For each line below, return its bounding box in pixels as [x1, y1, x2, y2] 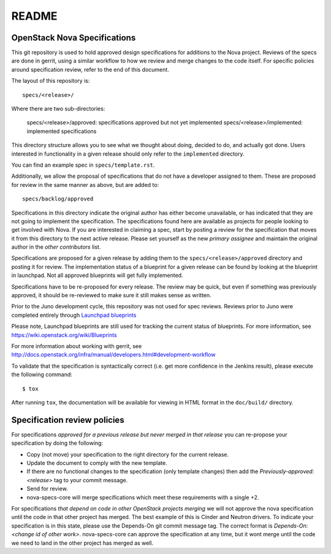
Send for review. [26, 485, 68, 493]
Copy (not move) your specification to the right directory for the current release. [26, 450, 229, 458]
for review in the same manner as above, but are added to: [11, 181, 159, 188]
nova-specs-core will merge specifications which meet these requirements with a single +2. [26, 493, 259, 501]
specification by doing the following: [11, 439, 104, 447]
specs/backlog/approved [22, 195, 94, 202]
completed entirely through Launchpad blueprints [11, 311, 137, 319]
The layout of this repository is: [11, 77, 90, 85]
